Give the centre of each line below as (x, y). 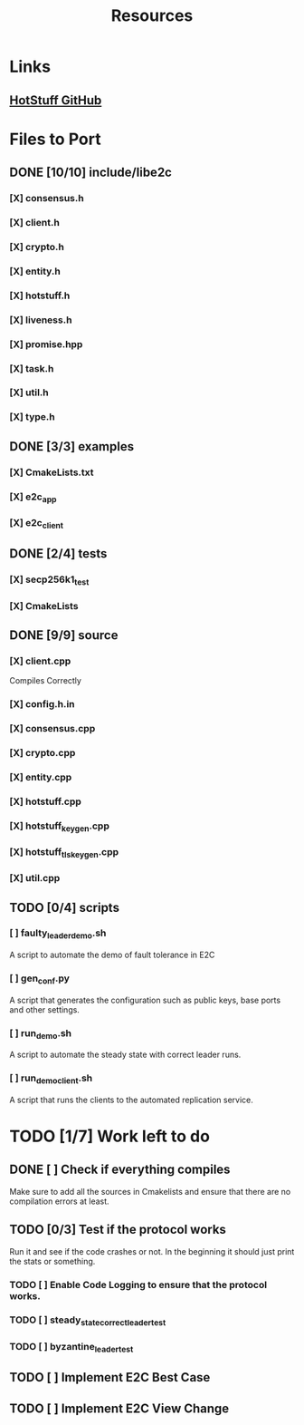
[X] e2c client (37, 523)
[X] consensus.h (47, 199)
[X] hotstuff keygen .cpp (60, 827)
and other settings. (44, 1009)
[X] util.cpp (35, 878)
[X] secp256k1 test (49, 580)
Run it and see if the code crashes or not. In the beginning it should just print (152, 1251)
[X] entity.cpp (41, 777)
